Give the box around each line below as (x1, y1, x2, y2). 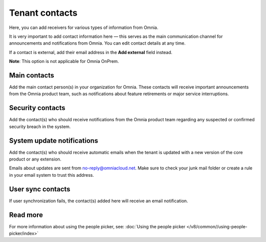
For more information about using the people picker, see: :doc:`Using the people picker (9, 223, 186, 229)
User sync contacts (9, 185, 70, 193)
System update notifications (9, 136, 99, 145)
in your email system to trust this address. (9, 172, 94, 178)
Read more (9, 211, 43, 219)
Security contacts (9, 104, 66, 112)
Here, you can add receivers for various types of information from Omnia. (9, 25, 159, 30)
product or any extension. (9, 156, 62, 162)
